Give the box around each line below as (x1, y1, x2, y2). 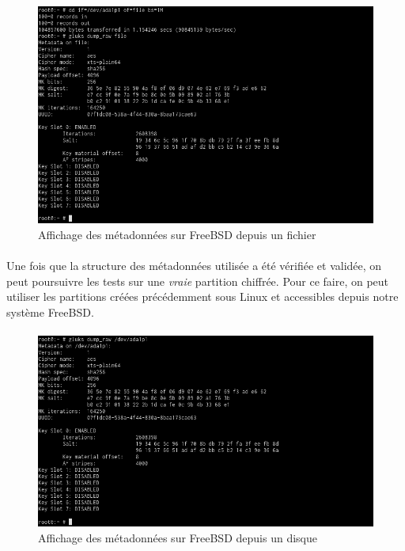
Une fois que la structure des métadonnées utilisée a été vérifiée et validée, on (6, 256, 382, 273)
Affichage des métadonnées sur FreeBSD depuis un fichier (38, 226, 316, 242)
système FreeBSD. (6, 303, 94, 320)
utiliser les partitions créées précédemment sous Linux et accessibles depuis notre (6, 288, 399, 305)
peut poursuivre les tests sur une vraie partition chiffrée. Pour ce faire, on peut (6, 272, 389, 289)
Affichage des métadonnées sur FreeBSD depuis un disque (38, 529, 317, 545)
